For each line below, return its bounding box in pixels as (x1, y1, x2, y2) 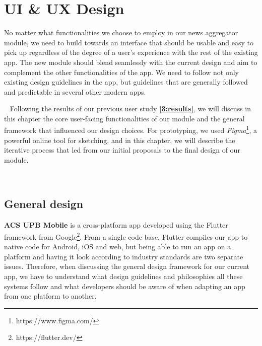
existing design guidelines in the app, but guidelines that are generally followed (4, 77, 248, 87)
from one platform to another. (4, 291, 97, 301)
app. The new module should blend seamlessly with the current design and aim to (4, 56, 257, 67)
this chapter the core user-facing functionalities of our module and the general (4, 113, 245, 123)
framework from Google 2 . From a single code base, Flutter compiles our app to (4, 230, 248, 242)
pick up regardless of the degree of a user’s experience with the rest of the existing (4, 47, 258, 57)
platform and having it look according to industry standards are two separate (4, 251, 243, 261)
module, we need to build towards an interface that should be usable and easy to (4, 37, 254, 47)
